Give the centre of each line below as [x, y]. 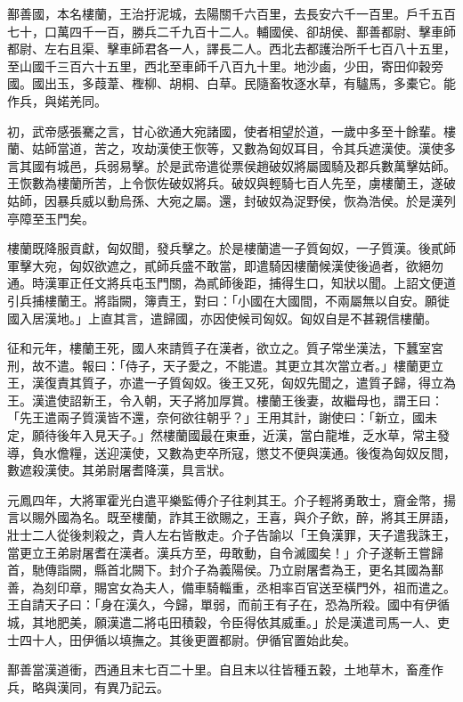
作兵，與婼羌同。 [57, 100]
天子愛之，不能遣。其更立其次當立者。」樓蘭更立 [303, 365]
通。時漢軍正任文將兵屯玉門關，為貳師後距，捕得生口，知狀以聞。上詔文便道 [231, 283]
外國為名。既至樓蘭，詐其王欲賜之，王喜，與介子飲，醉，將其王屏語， [250, 517]
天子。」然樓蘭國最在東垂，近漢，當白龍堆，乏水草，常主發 [278, 435]
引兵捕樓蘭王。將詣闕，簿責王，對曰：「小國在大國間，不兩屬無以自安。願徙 [228, 300]
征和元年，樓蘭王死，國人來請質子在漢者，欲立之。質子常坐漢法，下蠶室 [219, 348]
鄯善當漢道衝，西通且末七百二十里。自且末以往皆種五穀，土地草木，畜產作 [225, 669]
